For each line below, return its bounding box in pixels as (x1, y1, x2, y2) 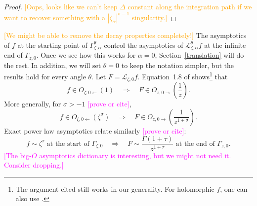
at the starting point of (17, 39, 87, 50)
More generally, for (4, 99, 61, 109)
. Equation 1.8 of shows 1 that (137, 70, 228, 81)
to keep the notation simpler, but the (121, 60, 234, 70)
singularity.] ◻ (131, 12, 176, 23)
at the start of (46, 140, 89, 147)
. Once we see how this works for (36, 50, 136, 60)
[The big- (4, 150, 32, 160)
